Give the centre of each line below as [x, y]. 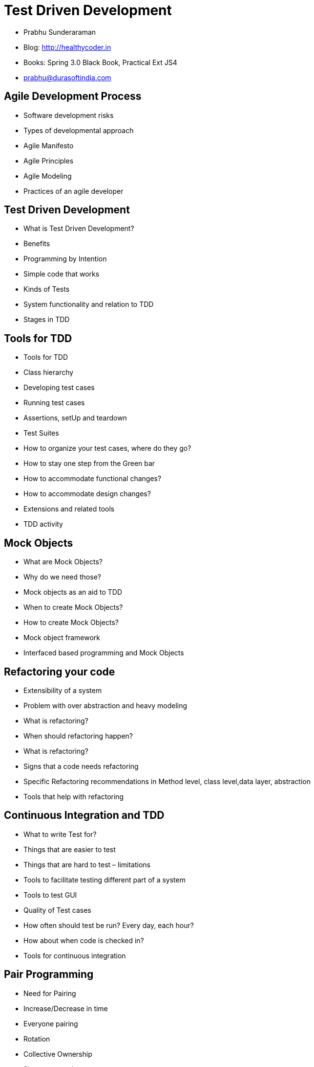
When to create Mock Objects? [73, 607]
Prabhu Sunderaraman [60, 32]
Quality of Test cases [57, 910]
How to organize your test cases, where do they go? [107, 448]
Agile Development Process [73, 96]
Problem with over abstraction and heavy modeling [105, 705]
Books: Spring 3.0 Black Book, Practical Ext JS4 [100, 62]
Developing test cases [59, 388]
